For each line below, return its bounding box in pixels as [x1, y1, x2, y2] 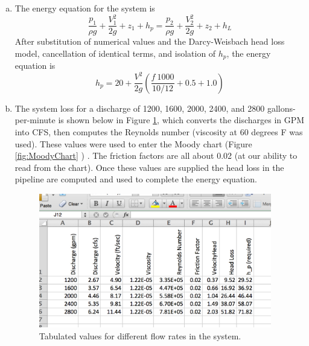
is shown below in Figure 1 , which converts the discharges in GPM [58, 114, 305, 126]
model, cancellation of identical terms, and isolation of [14, 46, 216, 59]
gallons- [267, 101, 296, 114]
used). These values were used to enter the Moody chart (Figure [14, 137, 252, 150]
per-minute [14, 114, 56, 126]
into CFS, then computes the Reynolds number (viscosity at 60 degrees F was [14, 125, 303, 138]
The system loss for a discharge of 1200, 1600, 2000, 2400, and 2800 [14, 101, 265, 114]
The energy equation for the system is [14, 2, 155, 14]
